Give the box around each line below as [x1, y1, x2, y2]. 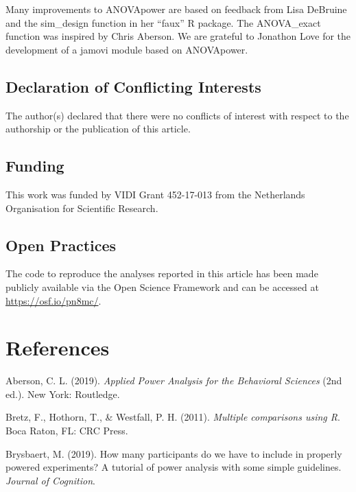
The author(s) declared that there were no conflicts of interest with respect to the [5, 108, 349, 122]
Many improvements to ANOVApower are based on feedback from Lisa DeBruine [5, 2, 347, 16]
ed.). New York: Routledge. [5, 386, 120, 401]
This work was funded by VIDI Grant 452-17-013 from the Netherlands [5, 187, 305, 201]
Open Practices [5, 234, 117, 255]
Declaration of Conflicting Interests [5, 75, 261, 97]
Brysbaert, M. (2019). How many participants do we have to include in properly [5, 446, 342, 460]
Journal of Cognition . [5, 473, 95, 487]
